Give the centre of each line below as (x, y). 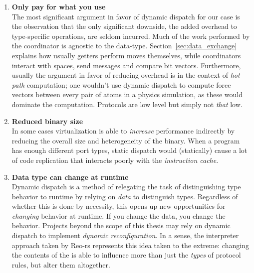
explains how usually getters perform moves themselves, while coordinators (126, 55)
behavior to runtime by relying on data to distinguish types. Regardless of (125, 196)
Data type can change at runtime (70, 177)
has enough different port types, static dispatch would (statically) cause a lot (129, 150)
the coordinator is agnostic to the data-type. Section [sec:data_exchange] (124, 46)
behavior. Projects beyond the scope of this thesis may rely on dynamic (121, 225)
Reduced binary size (47, 121)
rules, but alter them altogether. (61, 264)
